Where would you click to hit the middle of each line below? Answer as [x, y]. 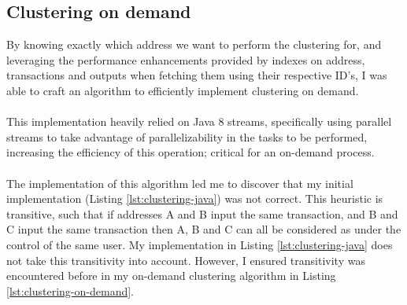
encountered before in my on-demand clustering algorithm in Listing [171, 276]
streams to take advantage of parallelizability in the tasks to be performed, [187, 136]
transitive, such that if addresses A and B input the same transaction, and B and [202, 213]
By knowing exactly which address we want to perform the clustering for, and [194, 44]
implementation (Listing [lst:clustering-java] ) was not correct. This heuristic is [195, 198]
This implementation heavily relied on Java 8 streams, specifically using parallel [199, 121]
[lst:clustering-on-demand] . [70, 290]
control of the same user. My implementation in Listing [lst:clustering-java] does [200, 244]
